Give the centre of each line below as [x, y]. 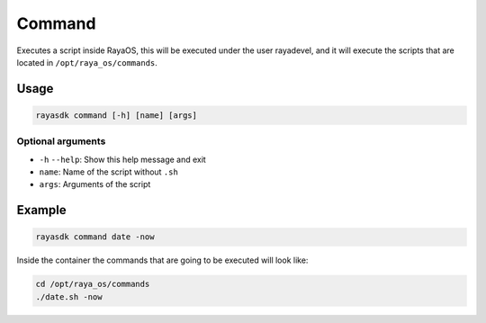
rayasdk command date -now [95, 237]
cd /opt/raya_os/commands [93, 284]
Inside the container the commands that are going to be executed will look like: [162, 260]
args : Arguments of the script [95, 184]
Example [41, 210]
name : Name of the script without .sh [109, 172]
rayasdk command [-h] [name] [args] [117, 115]
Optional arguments [61, 141]
